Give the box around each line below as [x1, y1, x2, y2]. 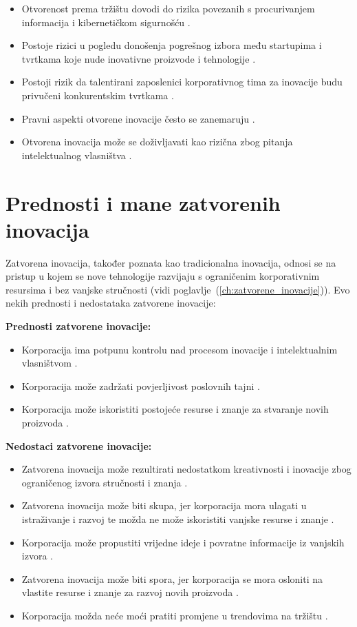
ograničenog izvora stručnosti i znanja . [21, 475, 188, 489]
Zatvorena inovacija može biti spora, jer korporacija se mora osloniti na [21, 571, 323, 586]
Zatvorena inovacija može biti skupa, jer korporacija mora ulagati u [21, 498, 307, 513]
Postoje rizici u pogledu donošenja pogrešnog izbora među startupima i [21, 38, 322, 52]
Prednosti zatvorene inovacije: [6, 319, 151, 333]
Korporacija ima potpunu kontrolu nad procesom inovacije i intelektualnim [21, 342, 338, 356]
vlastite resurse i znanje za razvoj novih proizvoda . [21, 585, 239, 599]
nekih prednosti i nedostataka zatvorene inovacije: [6, 296, 216, 310]
